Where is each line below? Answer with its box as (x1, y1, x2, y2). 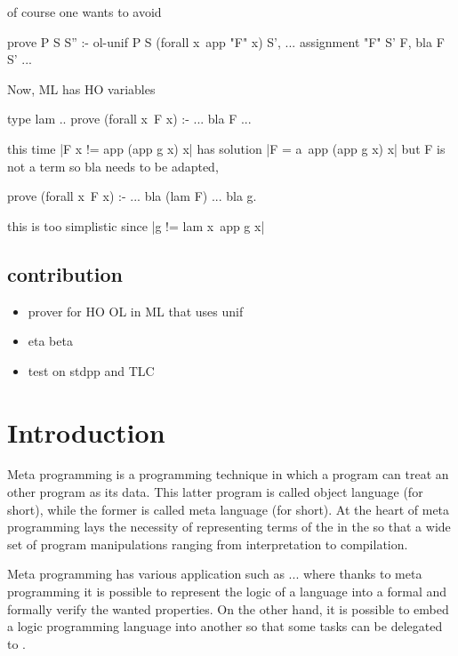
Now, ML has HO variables (7, 79, 156, 98)
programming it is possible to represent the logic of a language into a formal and (7, 582, 447, 601)
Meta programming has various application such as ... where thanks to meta (7, 564, 422, 583)
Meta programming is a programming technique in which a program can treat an (7, 465, 449, 484)
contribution (7, 260, 124, 287)
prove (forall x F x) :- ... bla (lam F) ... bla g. (7, 187, 257, 205)
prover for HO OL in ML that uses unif (28, 301, 244, 320)
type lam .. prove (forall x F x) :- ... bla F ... (7, 109, 252, 128)
